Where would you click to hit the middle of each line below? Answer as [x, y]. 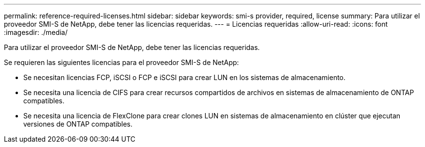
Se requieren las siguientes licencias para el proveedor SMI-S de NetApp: [122, 62]
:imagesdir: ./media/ [36, 32]
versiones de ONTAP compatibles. [78, 124]
